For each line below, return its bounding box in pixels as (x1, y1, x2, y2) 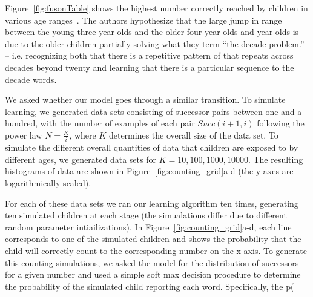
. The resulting (248, 152, 303, 165)
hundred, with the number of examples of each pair (5, 117, 195, 129)
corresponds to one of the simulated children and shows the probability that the (5, 232, 301, 245)
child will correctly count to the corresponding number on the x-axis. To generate (5, 244, 307, 256)
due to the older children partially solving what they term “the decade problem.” (5, 37, 305, 50)
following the (257, 117, 305, 129)
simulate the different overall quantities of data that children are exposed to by (5, 141, 298, 154)
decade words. (5, 73, 57, 85)
